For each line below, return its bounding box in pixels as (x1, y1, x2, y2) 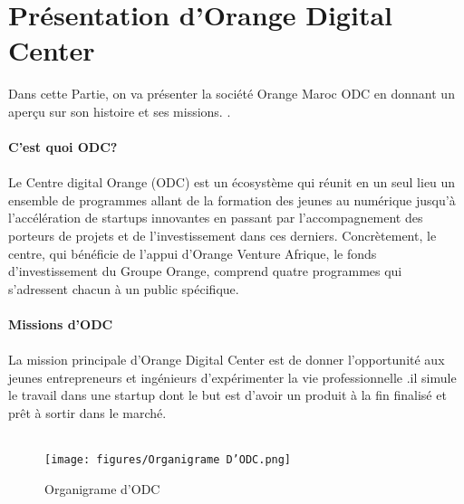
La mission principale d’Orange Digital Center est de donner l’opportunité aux (8, 350, 445, 369)
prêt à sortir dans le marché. (8, 404, 167, 422)
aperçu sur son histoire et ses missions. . (8, 101, 231, 120)
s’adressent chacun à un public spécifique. (8, 279, 239, 298)
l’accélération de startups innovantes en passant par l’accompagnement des (8, 208, 423, 227)
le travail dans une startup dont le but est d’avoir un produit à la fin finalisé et (8, 385, 447, 404)
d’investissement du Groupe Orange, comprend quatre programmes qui (8, 262, 402, 281)
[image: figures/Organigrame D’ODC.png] (44, 453, 292, 467)
